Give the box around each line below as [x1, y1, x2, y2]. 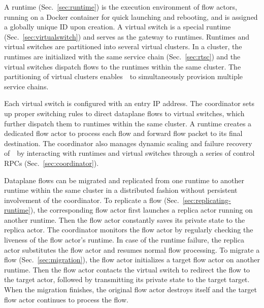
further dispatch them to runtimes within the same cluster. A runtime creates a [4, 118, 252, 128]
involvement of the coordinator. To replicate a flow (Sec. [4, 194, 179, 205]
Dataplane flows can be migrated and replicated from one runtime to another [4, 175, 244, 185]
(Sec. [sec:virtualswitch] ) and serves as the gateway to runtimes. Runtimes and [4, 31, 250, 42]
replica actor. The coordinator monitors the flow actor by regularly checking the [4, 224, 253, 235]
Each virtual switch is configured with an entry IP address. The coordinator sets [4, 98, 255, 109]
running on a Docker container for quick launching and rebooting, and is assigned [4, 11, 258, 22]
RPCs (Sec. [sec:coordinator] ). [4, 157, 99, 168]
